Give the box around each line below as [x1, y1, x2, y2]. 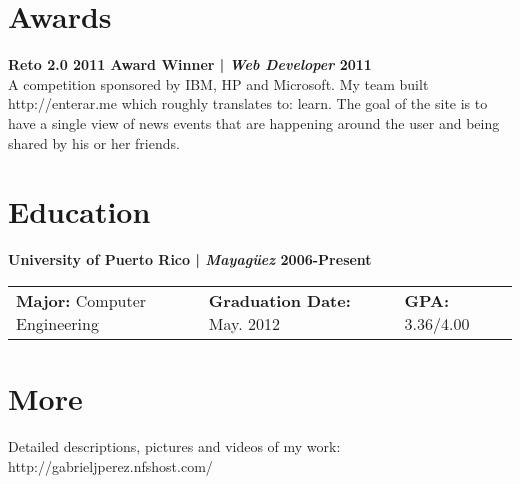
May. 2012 [208, 311, 280, 335]
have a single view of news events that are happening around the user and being [8, 112, 500, 133]
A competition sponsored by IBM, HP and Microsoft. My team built [8, 73, 429, 94]
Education [8, 191, 151, 232]
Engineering [16, 311, 99, 335]
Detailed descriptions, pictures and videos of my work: [8, 435, 341, 456]
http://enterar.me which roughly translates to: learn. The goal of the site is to [8, 93, 488, 114]
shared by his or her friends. [8, 132, 180, 153]
